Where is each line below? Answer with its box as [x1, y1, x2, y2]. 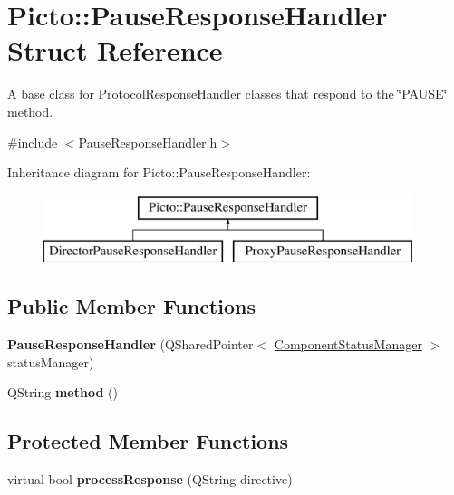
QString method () [7, 383, 118, 402]
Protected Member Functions [7, 427, 289, 455]
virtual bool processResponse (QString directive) [7, 470, 293, 489]
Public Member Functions [7, 292, 256, 320]
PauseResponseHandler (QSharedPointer [7, 335, 254, 354]
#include [7, 132, 58, 151]
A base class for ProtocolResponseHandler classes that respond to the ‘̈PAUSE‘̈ [7, 84, 448, 103]
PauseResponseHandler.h [78, 132, 217, 151]
